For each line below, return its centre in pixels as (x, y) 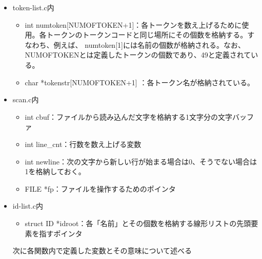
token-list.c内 (33, 7)
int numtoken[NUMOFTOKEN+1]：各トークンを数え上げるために (133, 24)
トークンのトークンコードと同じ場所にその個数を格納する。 (147, 35)
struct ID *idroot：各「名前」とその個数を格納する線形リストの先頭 (138, 223)
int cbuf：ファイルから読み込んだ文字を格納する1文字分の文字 (129, 116)
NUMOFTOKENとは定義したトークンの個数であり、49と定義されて (138, 55)
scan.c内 (26, 99)
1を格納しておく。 (55, 171)
